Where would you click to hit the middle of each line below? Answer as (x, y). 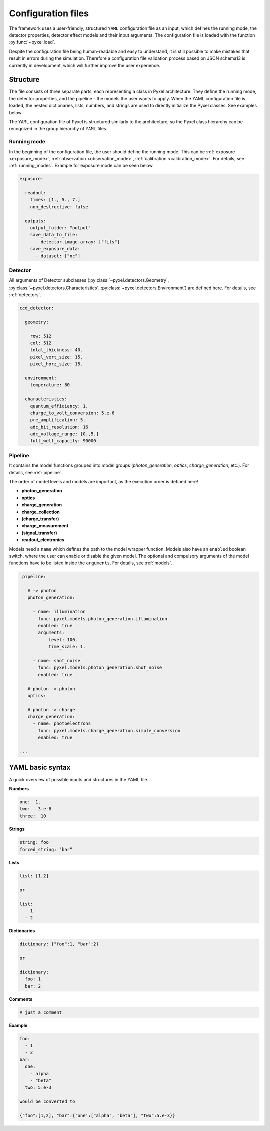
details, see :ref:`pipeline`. (36, 472)
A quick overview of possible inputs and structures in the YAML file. (79, 779)
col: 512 (41, 343)
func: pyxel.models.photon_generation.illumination (103, 618)
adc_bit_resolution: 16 (59, 427)
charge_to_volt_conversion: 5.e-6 (72, 413)
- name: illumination (59, 612)
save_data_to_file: (54, 235)
